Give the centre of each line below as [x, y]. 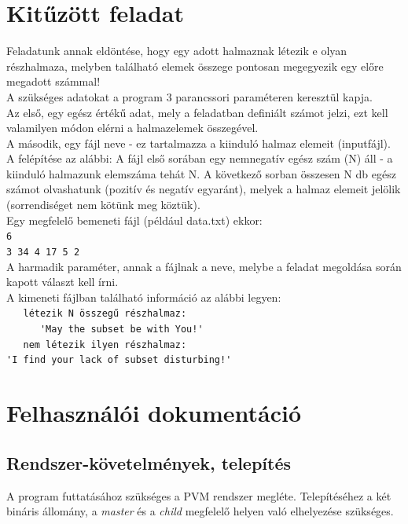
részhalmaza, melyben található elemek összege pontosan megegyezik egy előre [195, 66]
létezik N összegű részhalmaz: [105, 314]
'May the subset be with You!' [121, 329]
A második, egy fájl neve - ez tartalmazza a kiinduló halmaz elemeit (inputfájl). [198, 143]
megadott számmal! [53, 81]
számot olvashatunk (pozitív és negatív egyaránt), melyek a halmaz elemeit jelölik [204, 189]
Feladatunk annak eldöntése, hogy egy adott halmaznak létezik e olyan [177, 51]
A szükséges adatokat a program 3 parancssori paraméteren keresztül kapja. [189, 96]
